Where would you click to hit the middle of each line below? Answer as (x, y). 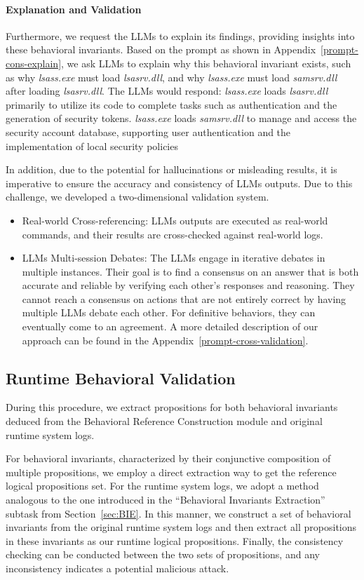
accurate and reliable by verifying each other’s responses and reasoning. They (188, 285)
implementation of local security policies (92, 146)
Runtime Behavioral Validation (121, 378)
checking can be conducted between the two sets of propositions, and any (163, 554)
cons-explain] (34, 63)
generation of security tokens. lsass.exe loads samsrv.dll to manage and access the (181, 118)
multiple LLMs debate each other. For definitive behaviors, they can (169, 312)
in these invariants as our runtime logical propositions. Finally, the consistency (175, 540)
